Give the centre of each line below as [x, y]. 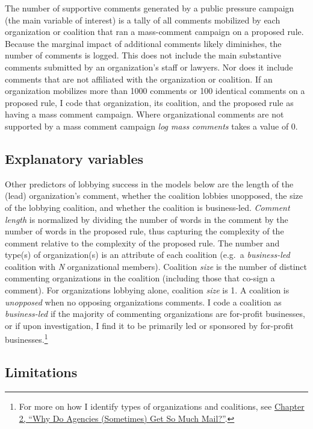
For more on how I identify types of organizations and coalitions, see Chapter [162, 406]
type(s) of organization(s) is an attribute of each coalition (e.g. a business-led [147, 255]
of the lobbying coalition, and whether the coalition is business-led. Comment [147, 207]
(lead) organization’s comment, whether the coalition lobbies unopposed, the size [154, 196]
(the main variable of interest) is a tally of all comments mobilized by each [143, 20]
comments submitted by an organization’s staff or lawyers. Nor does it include [149, 67]
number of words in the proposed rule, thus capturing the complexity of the [144, 231]
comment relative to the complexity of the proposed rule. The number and [142, 243]
